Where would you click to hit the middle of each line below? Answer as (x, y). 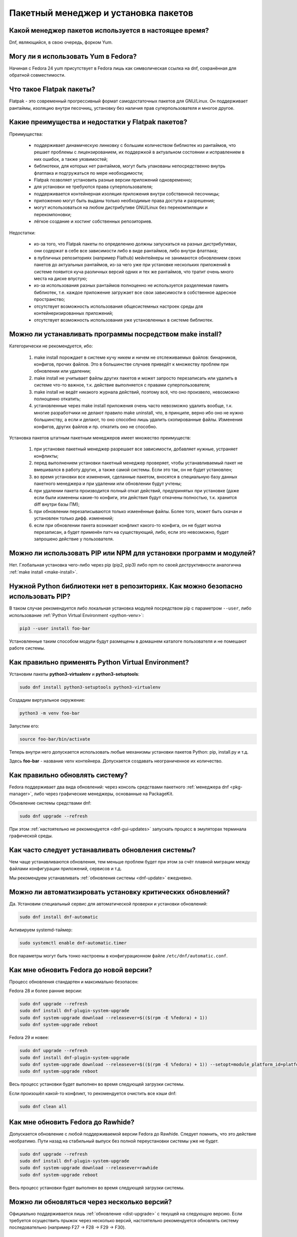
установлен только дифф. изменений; (74, 518)
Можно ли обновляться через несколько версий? (91, 1202)
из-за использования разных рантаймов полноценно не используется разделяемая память (131, 285)
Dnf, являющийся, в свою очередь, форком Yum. (61, 43)
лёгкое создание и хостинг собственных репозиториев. (93, 221)
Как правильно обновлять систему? (69, 775)
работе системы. (27, 648)
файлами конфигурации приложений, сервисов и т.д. (66, 869)
